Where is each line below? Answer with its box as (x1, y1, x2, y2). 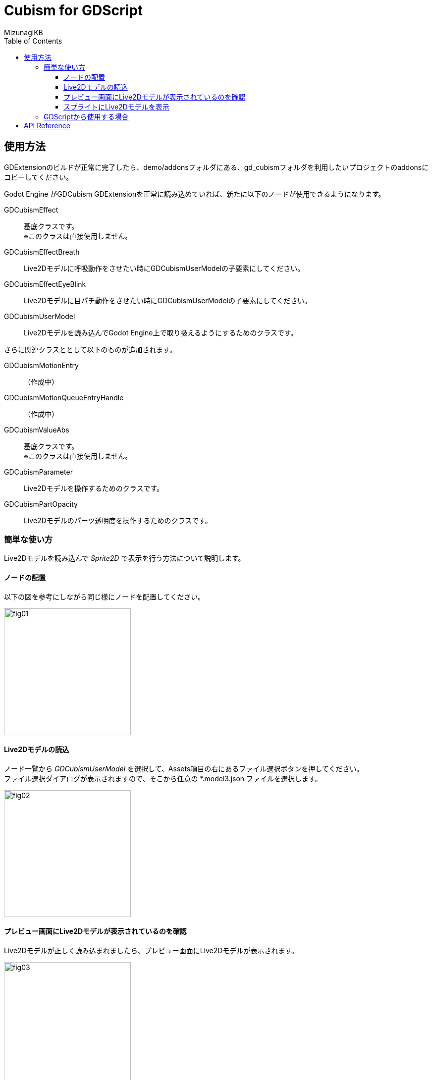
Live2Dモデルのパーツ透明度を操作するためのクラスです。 (24, 516, 212, 525)
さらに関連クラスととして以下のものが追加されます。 (4, 345, 176, 354)
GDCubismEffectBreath (4, 247, 80, 256)
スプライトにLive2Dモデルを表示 (63, 102, 169, 111)
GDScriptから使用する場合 (44, 112, 129, 121)
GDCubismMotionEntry (4, 361, 79, 370)
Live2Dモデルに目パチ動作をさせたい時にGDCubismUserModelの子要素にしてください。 (24, 296, 312, 305)
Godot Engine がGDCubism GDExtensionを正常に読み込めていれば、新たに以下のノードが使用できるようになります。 (4, 189, 385, 198)
